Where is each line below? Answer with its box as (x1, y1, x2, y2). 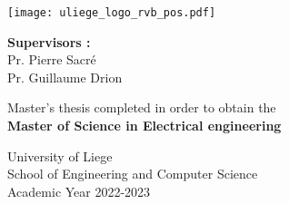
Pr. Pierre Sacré (7, 50, 96, 69)
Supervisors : (7, 32, 91, 51)
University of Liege (7, 146, 113, 165)
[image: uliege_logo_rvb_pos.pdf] (7, 6, 216, 19)
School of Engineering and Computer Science (7, 164, 258, 183)
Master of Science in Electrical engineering (7, 116, 282, 135)
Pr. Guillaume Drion (7, 67, 123, 86)
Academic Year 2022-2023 (7, 181, 151, 200)
